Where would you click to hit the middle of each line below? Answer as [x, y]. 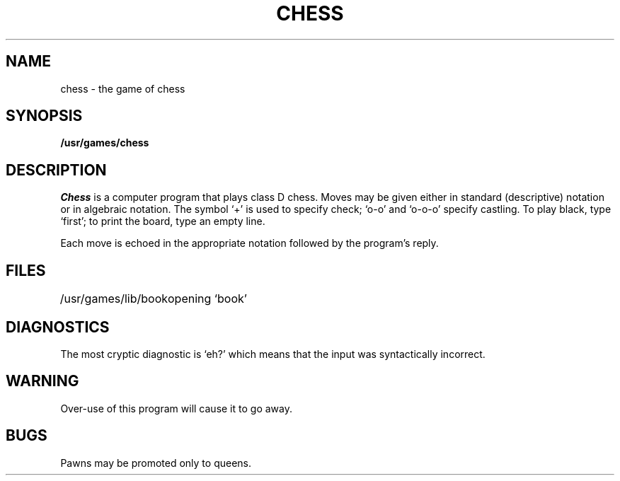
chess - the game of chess [123, 88]
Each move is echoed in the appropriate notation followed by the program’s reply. [249, 243]
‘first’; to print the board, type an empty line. [163, 221]
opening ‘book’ [207, 299]
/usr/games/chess [105, 143]
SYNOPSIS [44, 116]
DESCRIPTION [56, 170]
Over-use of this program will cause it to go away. [176, 408]
